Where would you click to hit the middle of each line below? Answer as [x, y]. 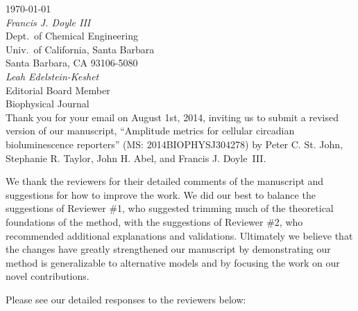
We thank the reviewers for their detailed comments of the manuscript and [165, 181]
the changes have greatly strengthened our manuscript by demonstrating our [168, 249]
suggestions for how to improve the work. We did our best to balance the [161, 194]
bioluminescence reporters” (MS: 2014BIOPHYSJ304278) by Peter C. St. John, [174, 144]
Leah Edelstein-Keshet [52, 76]
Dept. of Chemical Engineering [72, 36]
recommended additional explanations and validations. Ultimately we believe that [179, 235]
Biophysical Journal [48, 104]
